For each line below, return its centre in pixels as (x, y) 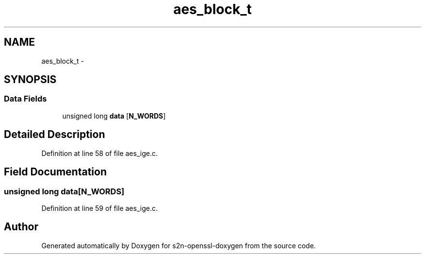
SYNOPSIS (30, 80)
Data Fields (25, 99)
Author (21, 227)
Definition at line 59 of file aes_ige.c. (99, 208)
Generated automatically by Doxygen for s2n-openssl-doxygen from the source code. (179, 245)
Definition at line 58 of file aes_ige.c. (99, 153)
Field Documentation (55, 172)
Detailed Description (55, 135)
